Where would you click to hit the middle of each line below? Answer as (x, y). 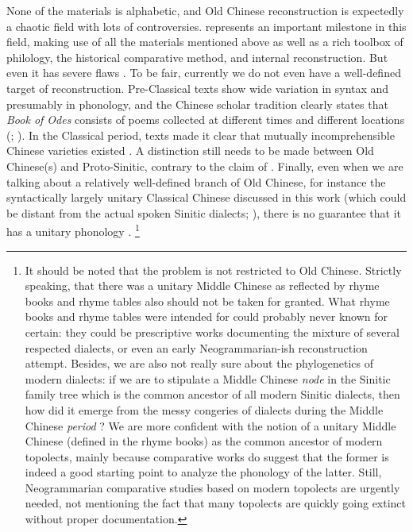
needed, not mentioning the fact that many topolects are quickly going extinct (216, 503)
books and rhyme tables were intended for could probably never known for (206, 316)
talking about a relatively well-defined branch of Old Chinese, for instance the (196, 181)
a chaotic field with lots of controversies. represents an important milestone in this (206, 26)
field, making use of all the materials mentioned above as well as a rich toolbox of (205, 42)
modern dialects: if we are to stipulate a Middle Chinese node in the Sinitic (208, 378)
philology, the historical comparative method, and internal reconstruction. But (197, 57)
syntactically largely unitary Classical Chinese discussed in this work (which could (206, 197)
